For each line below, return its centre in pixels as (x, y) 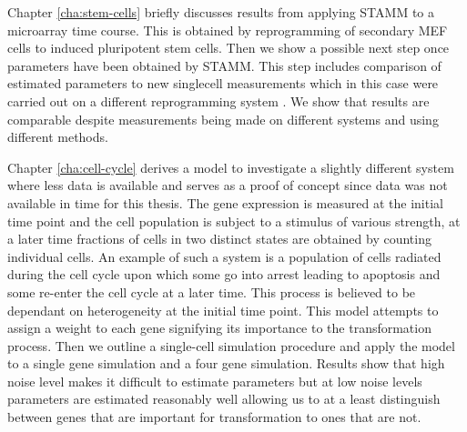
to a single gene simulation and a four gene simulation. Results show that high (226, 363)
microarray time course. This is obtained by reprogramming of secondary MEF (228, 30)
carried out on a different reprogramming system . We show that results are (218, 100)
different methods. (58, 137)
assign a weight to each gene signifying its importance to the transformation (219, 328)
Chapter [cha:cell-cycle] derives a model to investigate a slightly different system (231, 167)
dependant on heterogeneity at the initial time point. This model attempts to (223, 310)
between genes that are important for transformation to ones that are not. (214, 417)
